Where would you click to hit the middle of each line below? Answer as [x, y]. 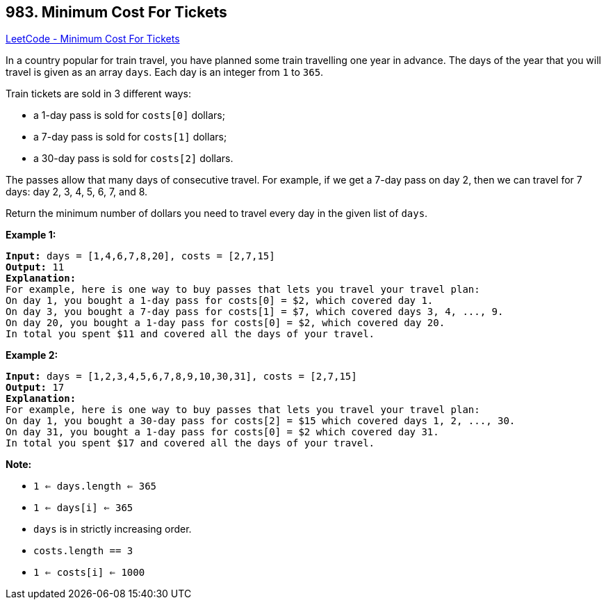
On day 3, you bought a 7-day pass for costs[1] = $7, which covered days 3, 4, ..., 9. [255, 312]
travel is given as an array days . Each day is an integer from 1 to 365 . [165, 72]
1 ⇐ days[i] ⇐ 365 [83, 508]
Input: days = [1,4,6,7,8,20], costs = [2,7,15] [140, 256]
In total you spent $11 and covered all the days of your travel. [190, 334]
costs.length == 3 [83, 551]
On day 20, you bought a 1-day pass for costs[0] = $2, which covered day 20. [226, 323]
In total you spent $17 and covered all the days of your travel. [190, 443]
